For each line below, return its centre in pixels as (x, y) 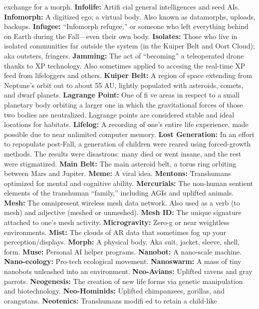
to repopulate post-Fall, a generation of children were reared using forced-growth (128, 144)
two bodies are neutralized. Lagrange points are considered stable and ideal (119, 114)
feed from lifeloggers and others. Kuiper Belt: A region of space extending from (128, 75)
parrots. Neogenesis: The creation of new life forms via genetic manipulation (124, 281)
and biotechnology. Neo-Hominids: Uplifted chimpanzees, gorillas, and (115, 291)
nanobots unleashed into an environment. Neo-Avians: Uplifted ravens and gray (128, 271)
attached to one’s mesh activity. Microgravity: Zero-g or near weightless (117, 222)
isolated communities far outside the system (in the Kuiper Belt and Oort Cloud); (129, 46)
